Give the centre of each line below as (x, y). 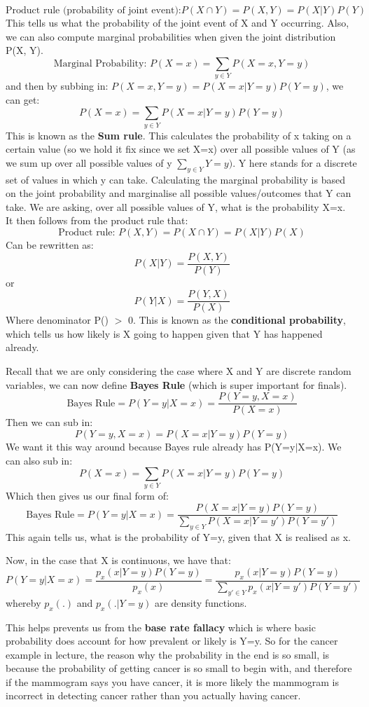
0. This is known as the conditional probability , (237, 320)
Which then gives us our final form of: (87, 496)
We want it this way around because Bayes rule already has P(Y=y (151, 446)
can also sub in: (39, 460)
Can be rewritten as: (50, 244)
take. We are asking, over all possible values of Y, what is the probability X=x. (176, 206)
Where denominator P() (57, 320)
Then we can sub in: (49, 422)
